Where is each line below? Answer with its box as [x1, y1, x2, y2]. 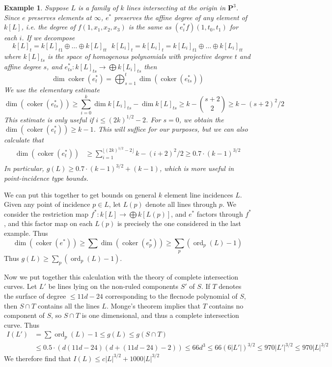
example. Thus [4, 228, 48, 238]
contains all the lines [37, 300, 100, 311]
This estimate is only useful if [4, 114, 94, 124]
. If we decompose [22, 32, 75, 43]
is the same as [128, 22, 171, 32]
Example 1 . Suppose [4, 2, 69, 12]
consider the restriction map [4, 208, 89, 219]
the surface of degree [4, 290, 66, 301]
